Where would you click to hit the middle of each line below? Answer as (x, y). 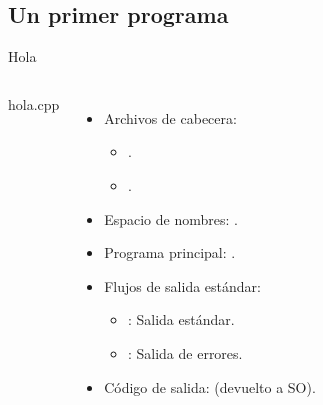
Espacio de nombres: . (171, 218)
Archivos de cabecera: (170, 117)
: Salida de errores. (185, 352)
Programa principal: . (170, 252)
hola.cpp (34, 103)
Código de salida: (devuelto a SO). (210, 386)
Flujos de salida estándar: (182, 285)
